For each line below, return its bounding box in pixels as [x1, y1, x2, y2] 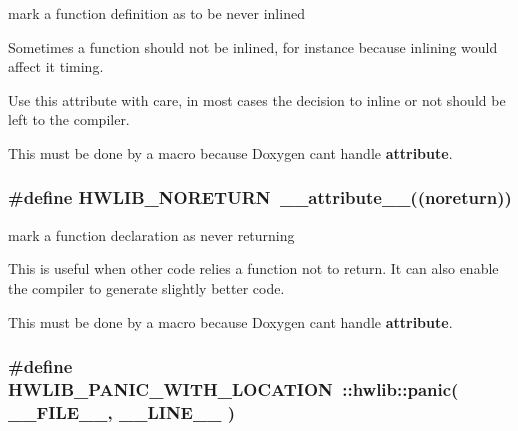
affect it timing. [8, 56, 104, 77]
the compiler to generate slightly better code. [8, 277, 285, 298]
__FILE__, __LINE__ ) [8, 399, 236, 424]
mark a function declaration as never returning [8, 224, 295, 245]
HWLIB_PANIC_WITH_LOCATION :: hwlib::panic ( [8, 377, 459, 401]
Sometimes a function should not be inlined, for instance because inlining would [8, 36, 498, 57]
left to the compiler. [8, 109, 130, 130]
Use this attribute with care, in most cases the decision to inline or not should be [8, 89, 506, 110]
